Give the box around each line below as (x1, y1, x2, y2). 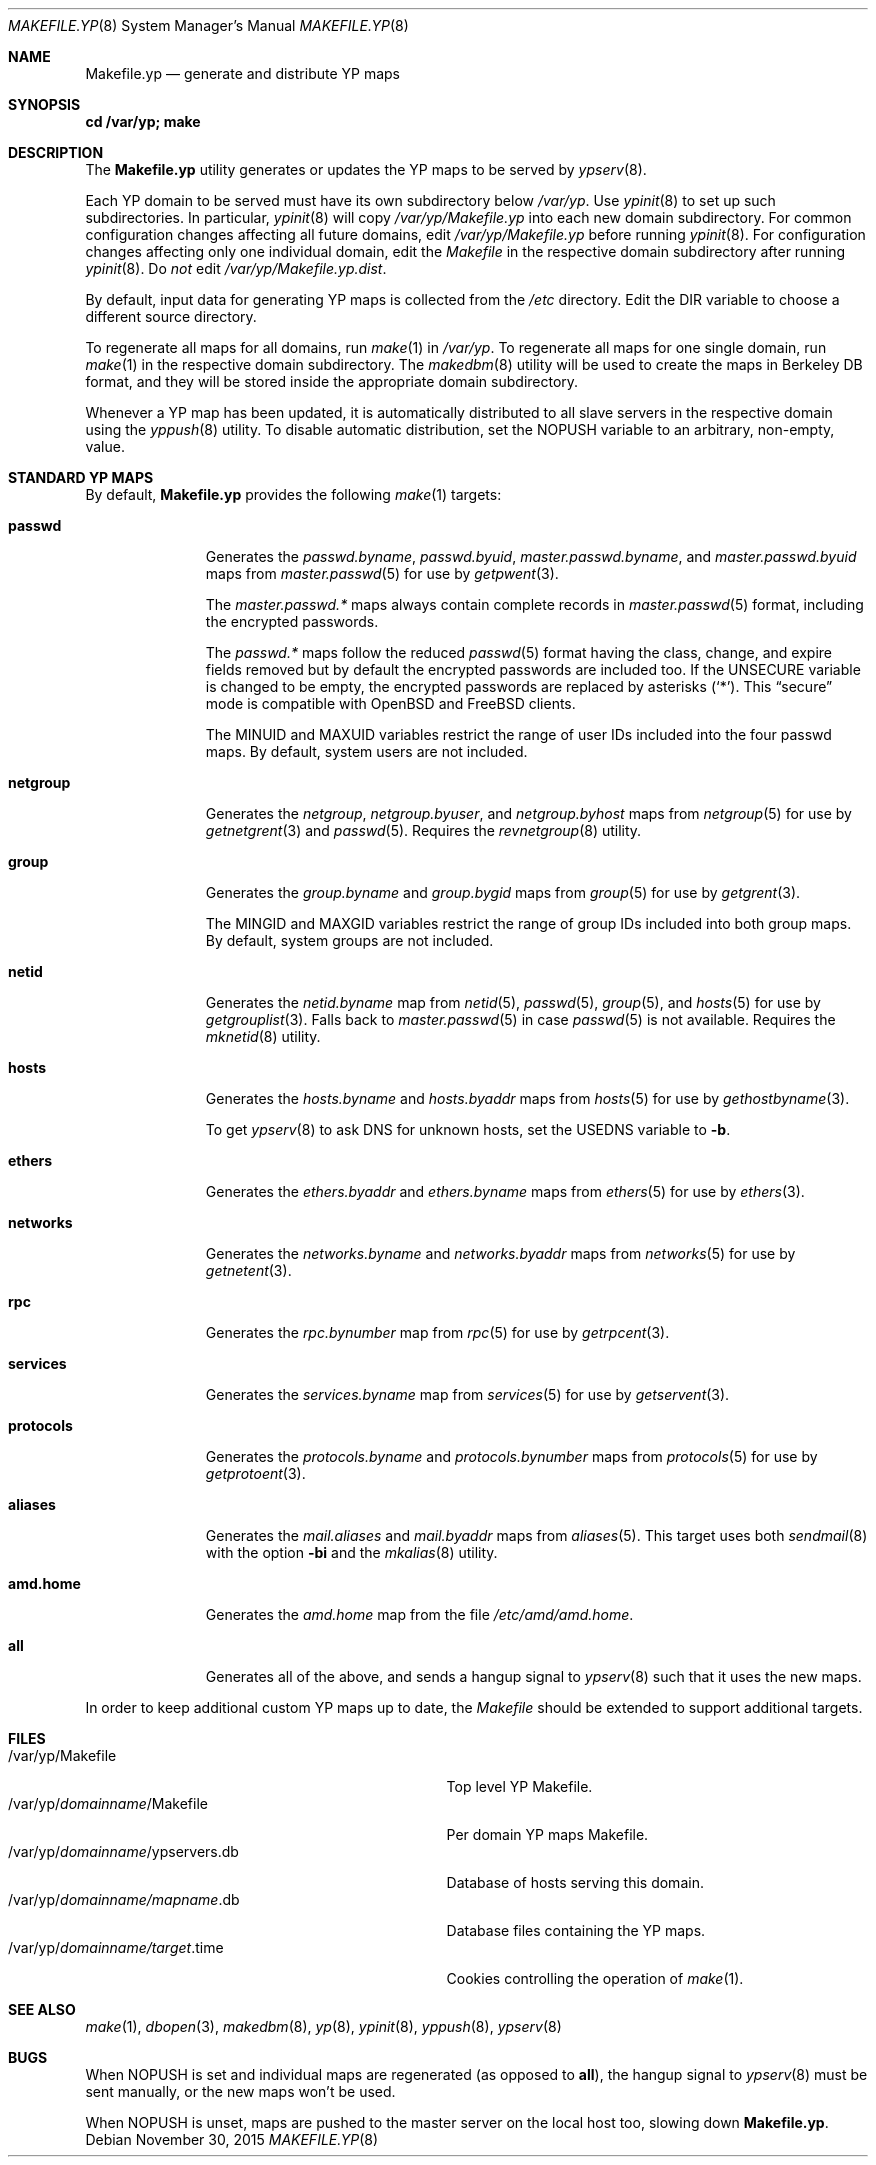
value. (85, 438, 125, 455)
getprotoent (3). (205, 1465, 306, 1482)
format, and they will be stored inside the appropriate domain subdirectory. (85, 373, 579, 390)
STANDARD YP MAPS (8, 469, 154, 486)
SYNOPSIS (8, 96, 81, 113)
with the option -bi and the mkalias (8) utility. (205, 1544, 498, 1561)
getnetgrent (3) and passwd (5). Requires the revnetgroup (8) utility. (205, 822, 642, 839)
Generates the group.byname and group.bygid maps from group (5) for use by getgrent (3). (205, 884, 801, 901)
